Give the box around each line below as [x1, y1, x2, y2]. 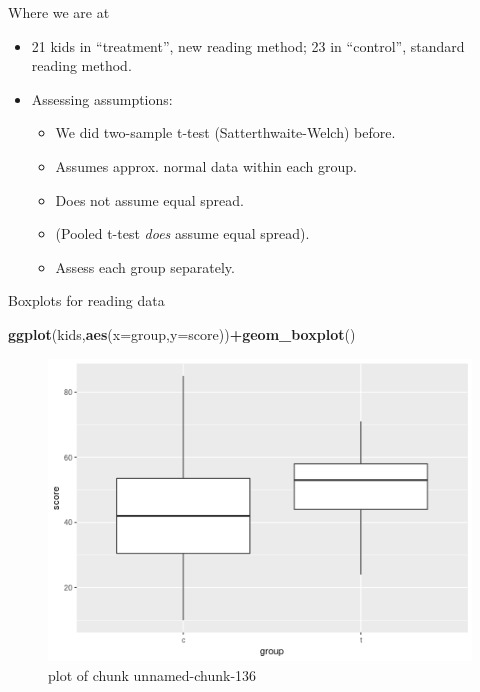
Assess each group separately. [55, 256, 235, 277]
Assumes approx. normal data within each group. [55, 155, 357, 176]
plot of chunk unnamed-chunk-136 [48, 664, 257, 685]
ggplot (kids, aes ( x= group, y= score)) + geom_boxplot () [8, 323, 356, 344]
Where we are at [8, 2, 110, 22]
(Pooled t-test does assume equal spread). [55, 223, 310, 244]
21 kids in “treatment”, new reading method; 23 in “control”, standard [31, 35, 465, 56]
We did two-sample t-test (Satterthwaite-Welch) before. [55, 122, 396, 143]
